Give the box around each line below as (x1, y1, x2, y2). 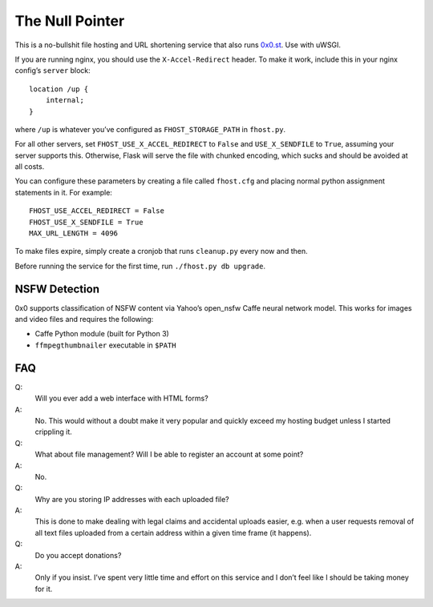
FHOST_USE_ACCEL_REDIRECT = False (29, 207, 164, 215)
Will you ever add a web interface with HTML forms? (34, 393, 208, 404)
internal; (45, 96, 84, 105)
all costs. (14, 162, 45, 171)
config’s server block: (14, 66, 91, 75)
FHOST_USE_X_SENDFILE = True (29, 217, 144, 227)
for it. (34, 584, 53, 593)
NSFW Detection (14, 282, 100, 295)
